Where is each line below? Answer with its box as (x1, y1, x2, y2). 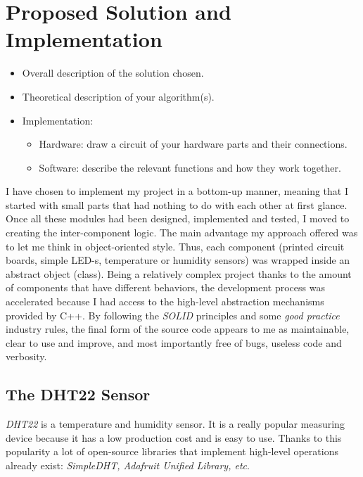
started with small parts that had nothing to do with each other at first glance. (6, 197, 348, 212)
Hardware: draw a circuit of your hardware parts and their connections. (39, 136, 348, 151)
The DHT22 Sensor (6, 383, 151, 405)
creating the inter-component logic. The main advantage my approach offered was (6, 225, 358, 240)
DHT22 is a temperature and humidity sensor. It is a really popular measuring (6, 416, 345, 431)
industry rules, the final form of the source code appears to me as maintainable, (6, 322, 350, 336)
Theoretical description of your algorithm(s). (22, 89, 215, 103)
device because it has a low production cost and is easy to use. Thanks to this (6, 430, 342, 445)
